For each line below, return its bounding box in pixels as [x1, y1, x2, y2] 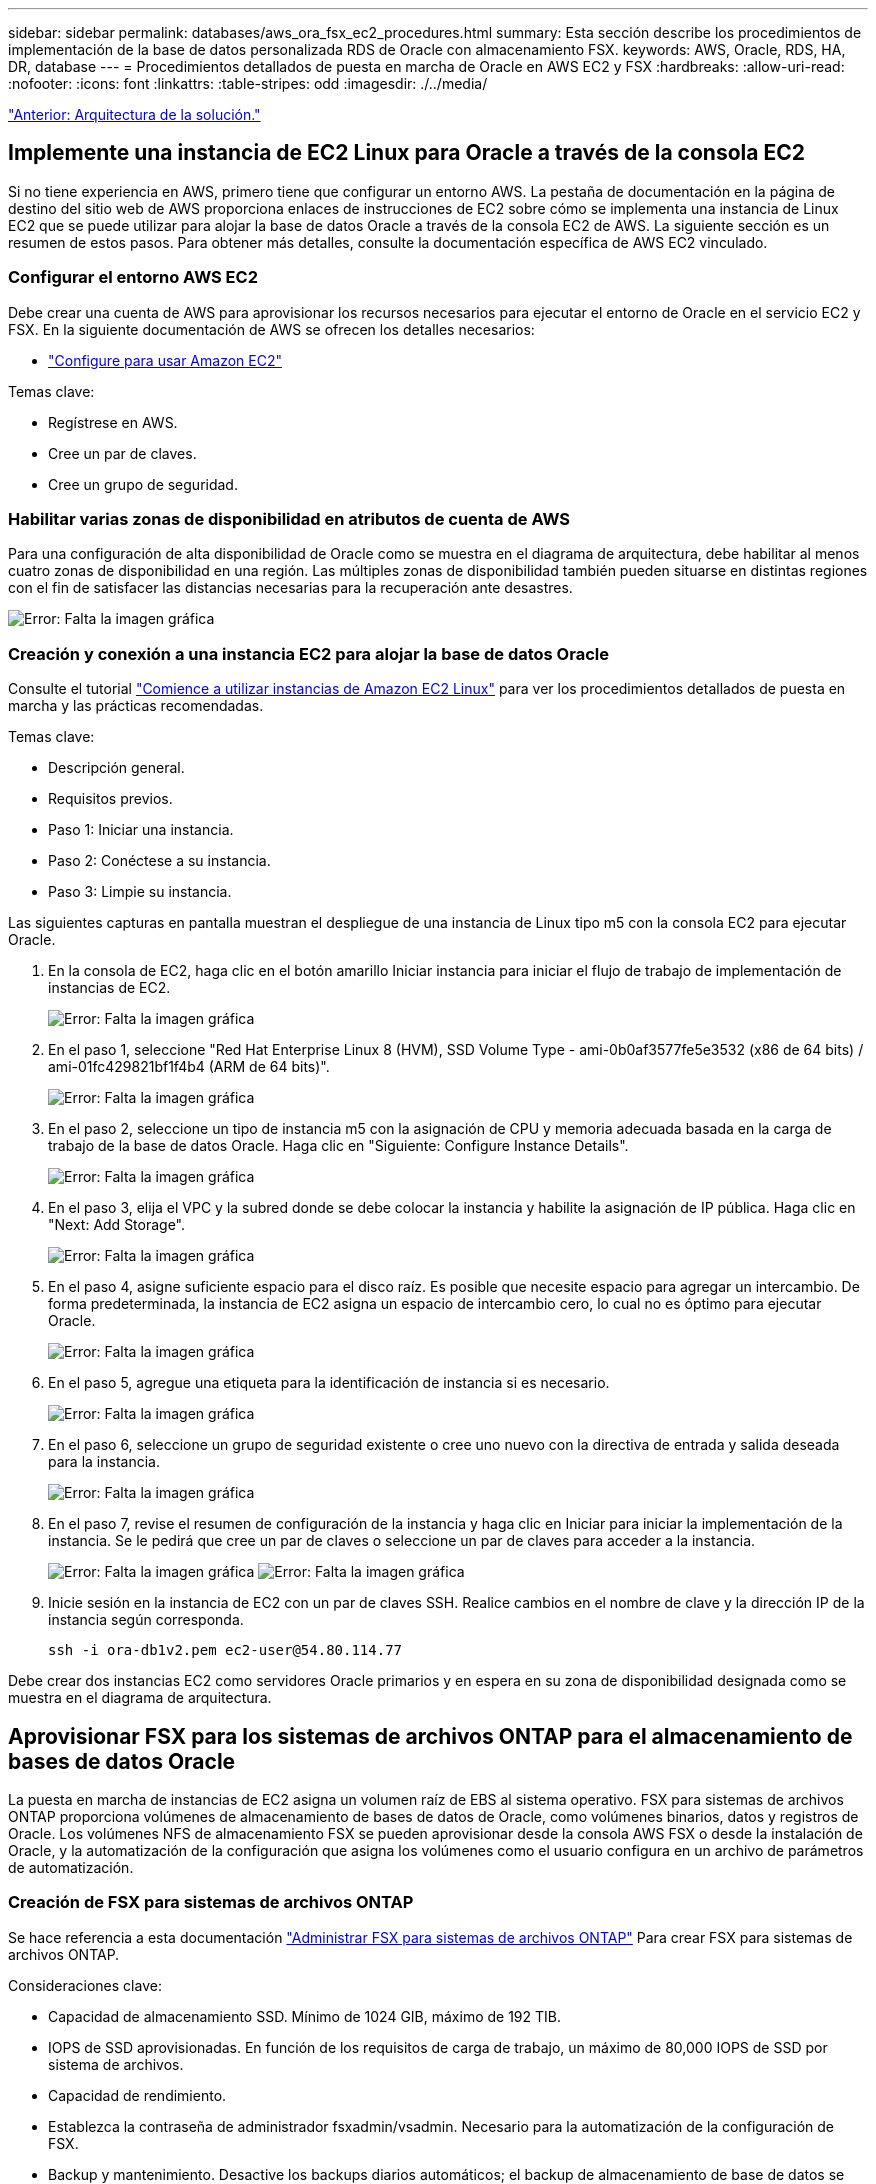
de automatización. [8, 1858, 134, 1876]
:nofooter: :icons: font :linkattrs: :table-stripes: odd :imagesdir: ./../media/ [8, 75, 488, 92]
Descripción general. [48, 759, 185, 777]
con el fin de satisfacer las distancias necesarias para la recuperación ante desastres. [8, 579, 573, 597]
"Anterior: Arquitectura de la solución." [8, 106, 261, 123]
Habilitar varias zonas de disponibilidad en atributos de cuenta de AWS [8, 508, 571, 529]
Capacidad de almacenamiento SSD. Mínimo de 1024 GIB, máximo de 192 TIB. [48, 2007, 562, 2025]
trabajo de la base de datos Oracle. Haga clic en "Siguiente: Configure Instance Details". [48, 1137, 629, 1155]
